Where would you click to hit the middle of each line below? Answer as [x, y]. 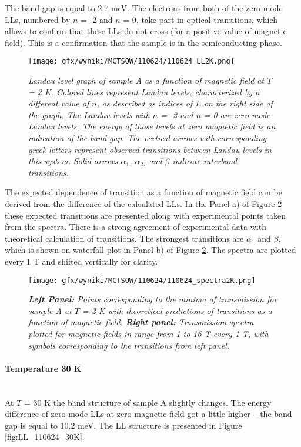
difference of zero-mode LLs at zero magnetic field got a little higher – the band [148, 414]
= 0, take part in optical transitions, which [200, 19]
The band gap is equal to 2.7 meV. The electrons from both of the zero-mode [144, 8]
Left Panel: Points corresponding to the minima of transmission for [153, 299]
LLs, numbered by [38, 19]
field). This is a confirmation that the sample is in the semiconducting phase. [143, 42]
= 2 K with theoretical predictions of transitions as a [177, 310]
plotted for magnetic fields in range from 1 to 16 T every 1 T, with [148, 333]
